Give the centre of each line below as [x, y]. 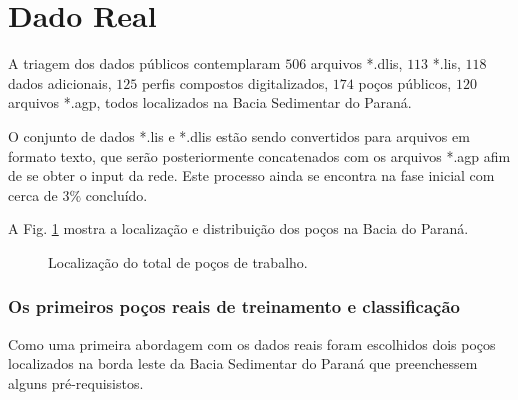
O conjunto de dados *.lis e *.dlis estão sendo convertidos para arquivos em [239, 135]
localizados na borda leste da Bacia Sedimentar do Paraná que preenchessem [243, 363]
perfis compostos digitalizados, [235, 82]
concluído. [116, 194]
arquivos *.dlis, [356, 63]
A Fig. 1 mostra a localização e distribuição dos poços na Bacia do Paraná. [238, 228]
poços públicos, [405, 82]
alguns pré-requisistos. [76, 382]
